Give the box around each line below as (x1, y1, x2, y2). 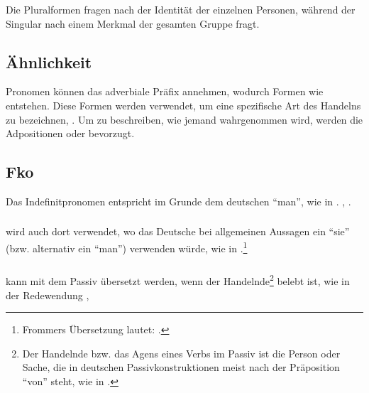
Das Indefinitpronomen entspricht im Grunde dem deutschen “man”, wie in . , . (6, 193, 351, 208)
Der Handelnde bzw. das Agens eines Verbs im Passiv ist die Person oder (22, 345, 341, 360)
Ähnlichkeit (6, 50, 92, 72)
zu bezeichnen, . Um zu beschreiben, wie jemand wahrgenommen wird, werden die (6, 112, 363, 126)
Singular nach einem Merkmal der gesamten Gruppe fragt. (6, 16, 260, 31)
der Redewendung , (6, 287, 89, 302)
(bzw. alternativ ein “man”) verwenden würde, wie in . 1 (6, 239, 248, 255)
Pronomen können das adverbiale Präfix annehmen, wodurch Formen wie (6, 84, 324, 99)
